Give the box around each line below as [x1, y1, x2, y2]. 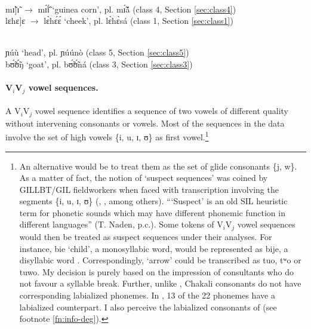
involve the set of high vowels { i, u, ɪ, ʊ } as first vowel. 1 [5, 129, 209, 143]
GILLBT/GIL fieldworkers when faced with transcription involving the [19, 183, 279, 195]
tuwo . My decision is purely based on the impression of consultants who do [19, 265, 294, 278]
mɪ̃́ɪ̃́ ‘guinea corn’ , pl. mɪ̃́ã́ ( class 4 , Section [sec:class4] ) [38, 2, 236, 15]
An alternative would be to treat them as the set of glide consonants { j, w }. [19, 159, 297, 172]
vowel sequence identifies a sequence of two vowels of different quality [35, 104, 288, 117]
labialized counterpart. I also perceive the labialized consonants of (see [19, 300, 277, 313]
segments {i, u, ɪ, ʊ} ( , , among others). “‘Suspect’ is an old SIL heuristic [19, 195, 288, 207]
